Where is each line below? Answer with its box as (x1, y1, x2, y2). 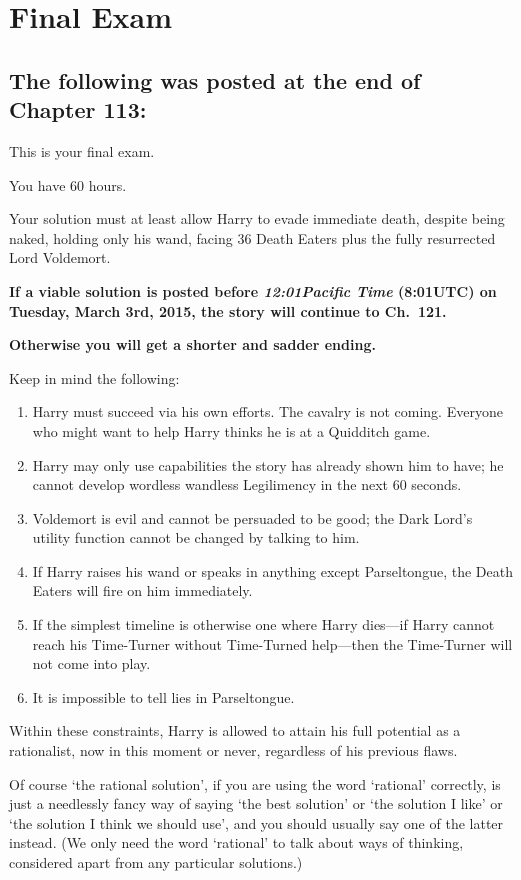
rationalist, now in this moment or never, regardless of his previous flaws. (9, 740, 458, 761)
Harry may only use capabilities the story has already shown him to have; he (32, 454, 504, 475)
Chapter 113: (9, 94, 147, 125)
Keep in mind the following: (9, 367, 180, 388)
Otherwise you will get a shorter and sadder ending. (9, 334, 376, 355)
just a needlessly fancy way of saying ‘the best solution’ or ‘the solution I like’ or (9, 793, 503, 814)
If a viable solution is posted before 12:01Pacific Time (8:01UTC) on (9, 280, 497, 301)
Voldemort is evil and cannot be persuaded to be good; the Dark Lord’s (32, 507, 473, 528)
